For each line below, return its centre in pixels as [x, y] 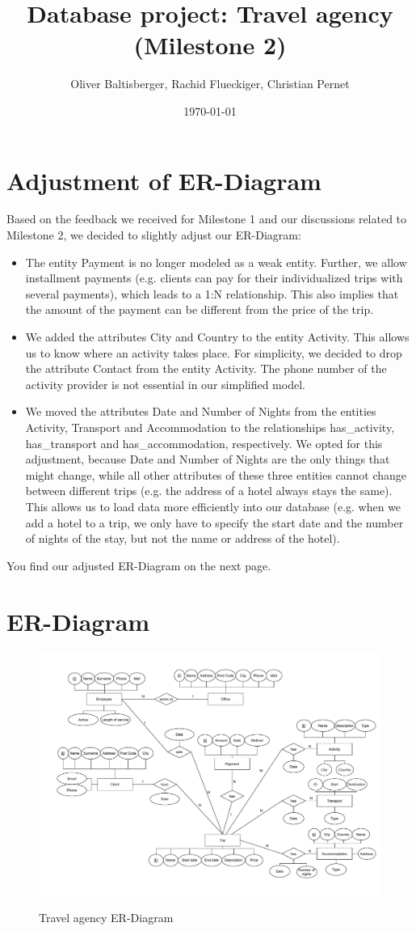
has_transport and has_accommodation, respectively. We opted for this [204, 443]
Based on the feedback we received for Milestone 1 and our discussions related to [207, 219]
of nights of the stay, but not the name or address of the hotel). [183, 538]
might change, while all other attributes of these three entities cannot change [216, 474]
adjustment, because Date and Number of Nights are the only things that [208, 459]
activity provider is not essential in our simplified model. [165, 384]
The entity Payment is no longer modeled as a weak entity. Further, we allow [216, 262]
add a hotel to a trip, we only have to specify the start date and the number [214, 522]
